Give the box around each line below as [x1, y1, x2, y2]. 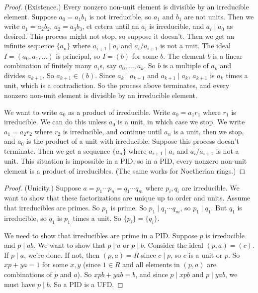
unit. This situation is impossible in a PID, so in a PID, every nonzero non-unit [4, 156, 247, 166]
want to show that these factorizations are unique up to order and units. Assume [4, 193, 251, 203]
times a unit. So [73, 212, 121, 223]
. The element [163, 50, 205, 61]
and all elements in [122, 259, 180, 270]
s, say [99, 60, 117, 71]
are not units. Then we [184, 11, 254, 21]
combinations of [4, 269, 52, 280]
